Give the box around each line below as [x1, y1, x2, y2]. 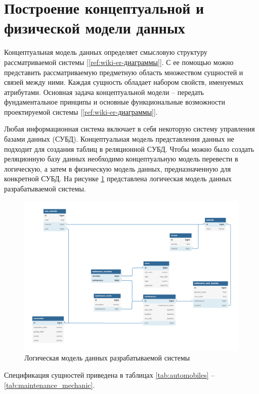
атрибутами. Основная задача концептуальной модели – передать [4, 86, 204, 97]
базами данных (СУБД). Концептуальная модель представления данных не [4, 134, 234, 144]
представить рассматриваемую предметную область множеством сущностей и [4, 67, 243, 77]
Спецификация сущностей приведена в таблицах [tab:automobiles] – [4, 370, 215, 380]
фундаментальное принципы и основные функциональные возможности [4, 96, 225, 107]
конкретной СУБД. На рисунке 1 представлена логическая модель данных [4, 173, 232, 184]
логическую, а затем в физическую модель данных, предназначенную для [4, 163, 231, 174]
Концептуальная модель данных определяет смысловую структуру [4, 47, 207, 57]
